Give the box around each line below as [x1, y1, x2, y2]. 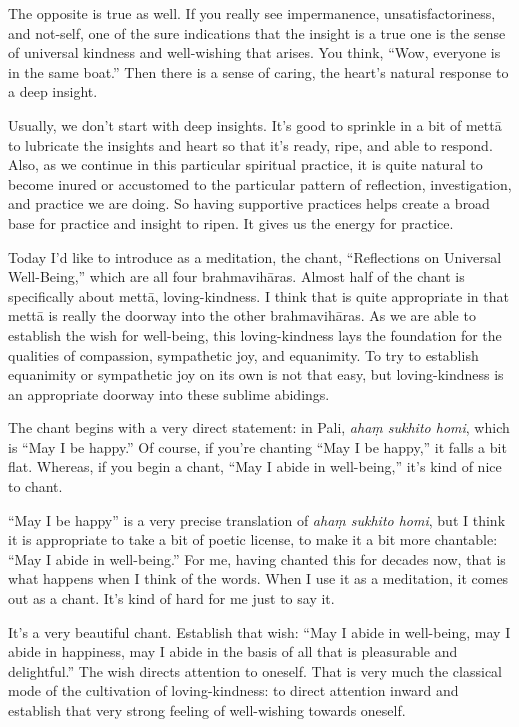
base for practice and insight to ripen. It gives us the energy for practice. [8, 212, 454, 233]
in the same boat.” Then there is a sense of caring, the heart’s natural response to [8, 61, 509, 82]
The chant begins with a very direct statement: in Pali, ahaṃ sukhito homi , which [8, 417, 510, 438]
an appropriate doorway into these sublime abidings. [8, 383, 330, 404]
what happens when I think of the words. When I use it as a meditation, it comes [8, 568, 509, 589]
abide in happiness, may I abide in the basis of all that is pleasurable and [8, 641, 458, 662]
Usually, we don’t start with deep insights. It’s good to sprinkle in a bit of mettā [8, 114, 502, 135]
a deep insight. [8, 81, 98, 102]
